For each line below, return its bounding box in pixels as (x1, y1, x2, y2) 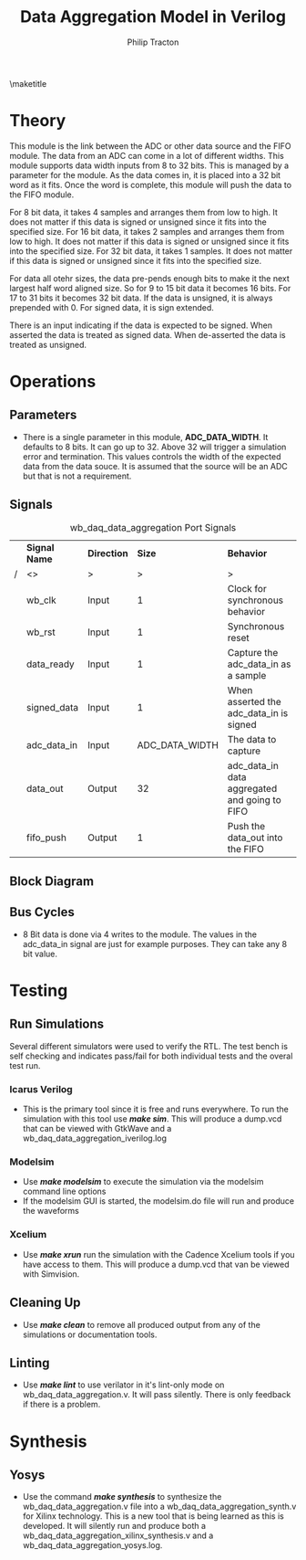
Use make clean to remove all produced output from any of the (22, 1319, 261, 1330)
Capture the (227, 646, 279, 659)
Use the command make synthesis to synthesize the (22, 1491, 222, 1502)
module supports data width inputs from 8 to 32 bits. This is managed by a (9, 160, 290, 171)
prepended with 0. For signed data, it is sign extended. (9, 301, 214, 312)
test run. (9, 1059, 41, 1070)
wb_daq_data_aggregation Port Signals (69, 521, 237, 533)
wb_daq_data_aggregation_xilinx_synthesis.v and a (22, 1530, 214, 1541)
